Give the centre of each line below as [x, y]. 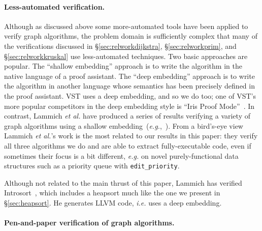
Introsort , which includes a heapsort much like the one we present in [112, 193]
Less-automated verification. [55, 6]
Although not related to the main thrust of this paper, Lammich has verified [123, 182]
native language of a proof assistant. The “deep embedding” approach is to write [129, 76]
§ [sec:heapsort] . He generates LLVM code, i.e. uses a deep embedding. [113, 202]
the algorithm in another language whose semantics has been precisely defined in [129, 86]
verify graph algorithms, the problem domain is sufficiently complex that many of [131, 36]
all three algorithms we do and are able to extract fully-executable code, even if [128, 145]
